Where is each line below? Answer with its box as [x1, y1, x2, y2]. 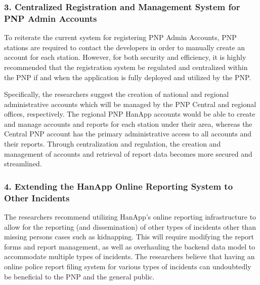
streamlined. [4, 158, 42, 169]
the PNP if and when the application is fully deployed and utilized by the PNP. [4, 72, 251, 82]
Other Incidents [4, 191, 70, 204]
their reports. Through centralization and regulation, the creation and [4, 138, 221, 149]
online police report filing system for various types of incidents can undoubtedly [4, 261, 251, 271]
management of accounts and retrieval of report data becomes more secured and [4, 148, 252, 159]
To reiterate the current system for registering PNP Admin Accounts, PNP [4, 32, 237, 43]
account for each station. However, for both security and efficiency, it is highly [4, 52, 246, 62]
